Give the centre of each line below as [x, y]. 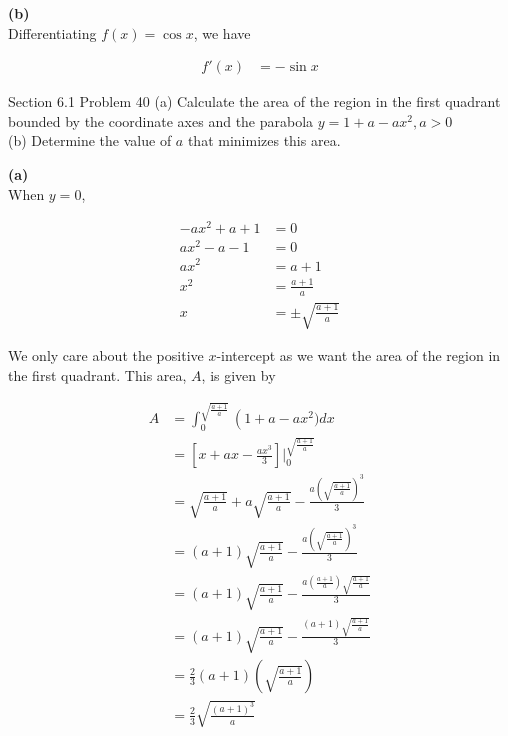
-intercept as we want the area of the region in [358, 355]
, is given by [238, 374]
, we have [222, 32]
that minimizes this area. [264, 140]
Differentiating [52, 32]
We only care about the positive [106, 355]
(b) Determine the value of [90, 140]
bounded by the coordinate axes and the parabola [161, 120]
